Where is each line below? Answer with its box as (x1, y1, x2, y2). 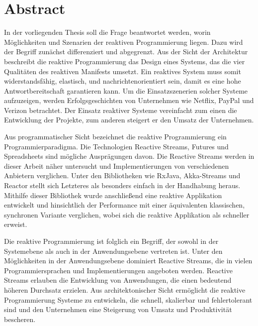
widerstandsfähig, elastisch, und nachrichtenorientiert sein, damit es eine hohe (4, 76, 241, 86)
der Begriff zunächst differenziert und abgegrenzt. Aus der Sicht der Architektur (4, 46, 248, 57)
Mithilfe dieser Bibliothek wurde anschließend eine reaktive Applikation (4, 190, 222, 200)
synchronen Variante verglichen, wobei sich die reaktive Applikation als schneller (4, 209, 250, 219)
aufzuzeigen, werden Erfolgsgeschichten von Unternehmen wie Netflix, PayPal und (4, 95, 254, 106)
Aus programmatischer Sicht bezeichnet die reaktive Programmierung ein (4, 131, 227, 142)
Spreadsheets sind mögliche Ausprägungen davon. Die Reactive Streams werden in (4, 151, 255, 161)
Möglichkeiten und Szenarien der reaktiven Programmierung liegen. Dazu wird (4, 36, 243, 47)
